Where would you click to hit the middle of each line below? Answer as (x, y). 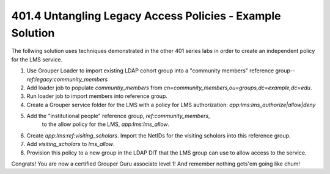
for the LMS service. (37, 59)
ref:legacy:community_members (67, 79)
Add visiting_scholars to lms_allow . (71, 144)
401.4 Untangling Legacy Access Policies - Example (146, 16)
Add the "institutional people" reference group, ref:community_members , (118, 116)
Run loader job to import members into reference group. (97, 96)
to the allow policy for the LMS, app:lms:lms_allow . (106, 124)
